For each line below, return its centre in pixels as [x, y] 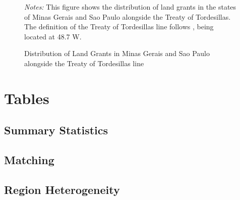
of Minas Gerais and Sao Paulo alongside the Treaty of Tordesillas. [128, 16]
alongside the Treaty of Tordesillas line [84, 63]
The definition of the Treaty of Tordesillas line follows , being [119, 27]
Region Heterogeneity [62, 189]
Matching [29, 160]
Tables [27, 98]
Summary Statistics [56, 130]
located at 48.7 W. [53, 36]
